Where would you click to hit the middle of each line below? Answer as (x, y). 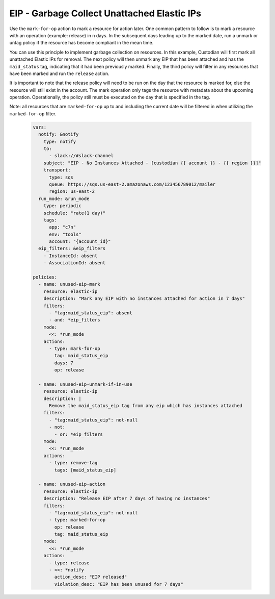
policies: (45, 277)
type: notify (60, 141)
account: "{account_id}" (80, 242)
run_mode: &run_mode (64, 198)
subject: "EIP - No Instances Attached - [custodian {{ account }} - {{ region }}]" (153, 163)
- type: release (69, 563)
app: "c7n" (63, 227)
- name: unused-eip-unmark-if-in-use (85, 384)
